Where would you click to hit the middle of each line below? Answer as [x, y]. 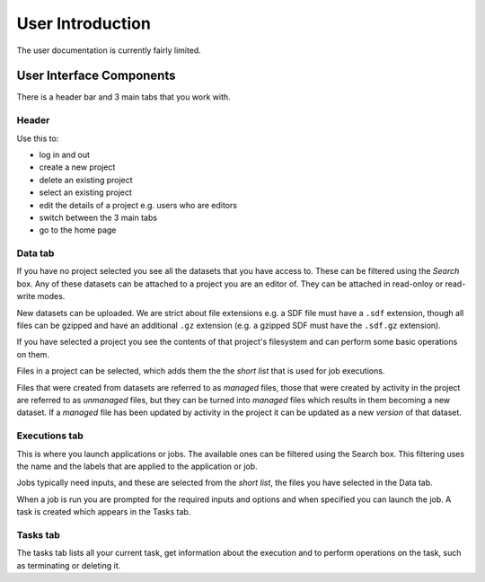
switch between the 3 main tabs [98, 217]
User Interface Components [96, 76]
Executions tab [50, 436]
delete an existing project [86, 180]
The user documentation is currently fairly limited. [109, 50]
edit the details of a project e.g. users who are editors [138, 205]
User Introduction [84, 23]
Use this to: [38, 138]
